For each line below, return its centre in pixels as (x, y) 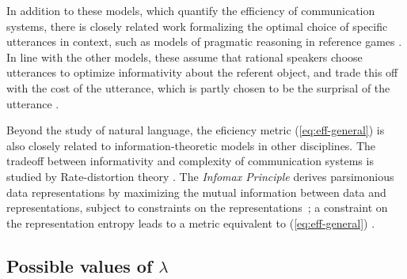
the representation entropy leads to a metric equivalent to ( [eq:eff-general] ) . (191, 222)
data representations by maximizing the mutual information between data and (196, 192)
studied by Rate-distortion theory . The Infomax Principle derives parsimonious (200, 176)
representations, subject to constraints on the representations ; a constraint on (197, 207)
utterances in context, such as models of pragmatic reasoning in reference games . (204, 41)
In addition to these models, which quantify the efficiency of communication (191, 10)
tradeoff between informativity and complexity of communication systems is (190, 161)
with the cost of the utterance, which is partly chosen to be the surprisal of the (198, 87)
